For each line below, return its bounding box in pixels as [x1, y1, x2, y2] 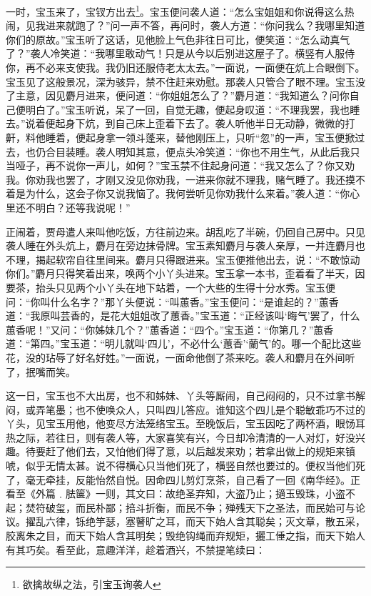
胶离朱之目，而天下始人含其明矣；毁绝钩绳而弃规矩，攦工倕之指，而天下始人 [6, 528, 365, 543]
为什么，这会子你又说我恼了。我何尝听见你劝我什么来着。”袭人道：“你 [25, 186, 350, 201]
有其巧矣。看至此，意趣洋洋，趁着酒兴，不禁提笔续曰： [6, 542, 265, 557]
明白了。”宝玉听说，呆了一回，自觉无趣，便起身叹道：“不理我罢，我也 [25, 101, 350, 116]
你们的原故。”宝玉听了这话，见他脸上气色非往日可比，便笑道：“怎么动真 [6, 31, 340, 46]
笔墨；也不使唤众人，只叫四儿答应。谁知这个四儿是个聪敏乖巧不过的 [45, 402, 365, 417]
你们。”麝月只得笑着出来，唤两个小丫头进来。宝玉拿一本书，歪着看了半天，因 [6, 266, 365, 281]
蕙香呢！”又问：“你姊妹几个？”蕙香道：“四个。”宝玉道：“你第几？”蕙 [6, 322, 324, 337]
